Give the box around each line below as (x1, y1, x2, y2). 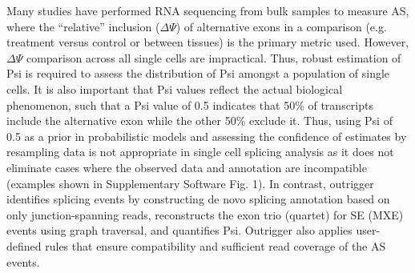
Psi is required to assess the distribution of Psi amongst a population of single (6, 65, 390, 82)
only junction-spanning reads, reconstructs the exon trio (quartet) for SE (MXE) (6, 206, 404, 223)
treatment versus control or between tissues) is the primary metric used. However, (6, 34, 409, 50)
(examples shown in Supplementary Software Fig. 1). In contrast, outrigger (6, 175, 374, 191)
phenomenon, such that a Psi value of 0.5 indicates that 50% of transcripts (6, 96, 373, 113)
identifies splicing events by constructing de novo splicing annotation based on (6, 191, 390, 207)
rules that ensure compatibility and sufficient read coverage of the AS (45, 237, 386, 254)
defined (6, 237, 42, 254)
